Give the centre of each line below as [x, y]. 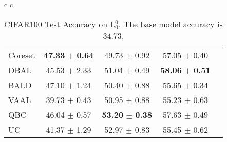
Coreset [22, 55]
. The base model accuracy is [171, 24]
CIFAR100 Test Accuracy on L [60, 24]
